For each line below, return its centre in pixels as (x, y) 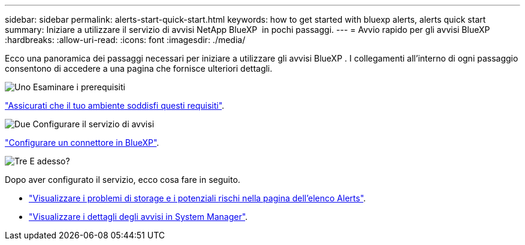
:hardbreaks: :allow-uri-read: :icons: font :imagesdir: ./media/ (125, 40)
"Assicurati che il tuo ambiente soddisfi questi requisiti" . (115, 105)
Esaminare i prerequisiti (79, 87)
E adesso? (50, 161)
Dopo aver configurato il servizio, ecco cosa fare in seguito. (123, 180)
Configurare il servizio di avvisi (93, 124)
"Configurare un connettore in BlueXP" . (82, 143)
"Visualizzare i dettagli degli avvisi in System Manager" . (138, 217)
